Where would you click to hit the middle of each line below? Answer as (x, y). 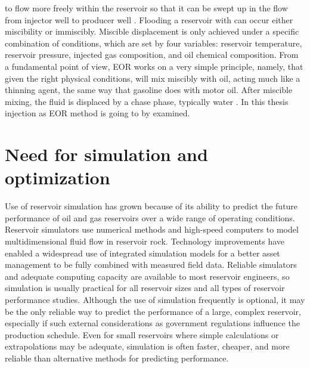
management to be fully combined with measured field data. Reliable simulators (151, 265)
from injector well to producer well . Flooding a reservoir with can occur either (149, 19)
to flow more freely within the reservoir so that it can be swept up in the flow (146, 8)
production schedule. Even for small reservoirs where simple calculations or (142, 334)
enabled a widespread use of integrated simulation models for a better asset (142, 253)
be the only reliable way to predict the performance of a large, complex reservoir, (153, 311)
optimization (58, 177)
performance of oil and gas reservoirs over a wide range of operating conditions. (150, 217)
